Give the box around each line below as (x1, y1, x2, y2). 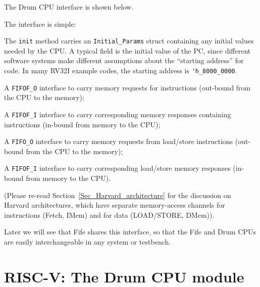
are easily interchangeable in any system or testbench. (4, 236, 171, 247)
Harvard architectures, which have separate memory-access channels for (4, 200, 225, 210)
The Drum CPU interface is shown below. (4, 2, 134, 12)
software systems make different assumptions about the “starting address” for (4, 55, 244, 66)
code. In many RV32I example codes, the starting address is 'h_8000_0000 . (4, 65, 237, 76)
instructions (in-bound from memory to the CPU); (4, 119, 161, 129)
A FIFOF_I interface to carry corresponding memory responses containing (4, 109, 231, 119)
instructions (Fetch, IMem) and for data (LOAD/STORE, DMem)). (4, 209, 215, 220)
